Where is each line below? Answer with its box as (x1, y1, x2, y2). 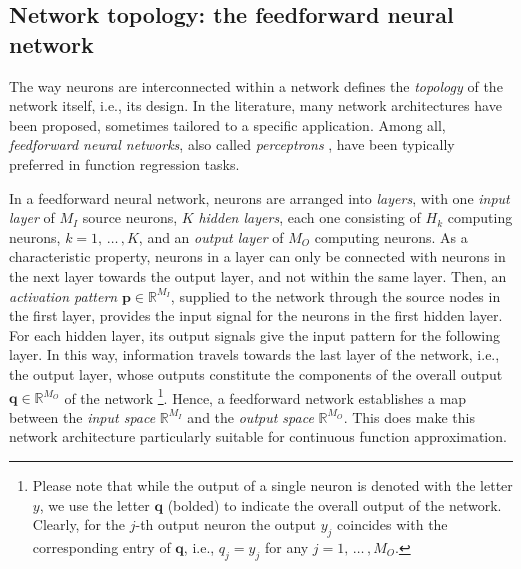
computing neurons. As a (314, 226, 468, 247)
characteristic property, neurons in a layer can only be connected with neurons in (9, 246, 506, 267)
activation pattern (9, 285, 118, 306)
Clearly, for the (32, 514, 126, 535)
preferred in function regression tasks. (9, 153, 240, 174)
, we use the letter (39, 494, 150, 515)
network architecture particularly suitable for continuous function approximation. (9, 426, 507, 447)
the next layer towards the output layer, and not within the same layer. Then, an (9, 265, 507, 286)
